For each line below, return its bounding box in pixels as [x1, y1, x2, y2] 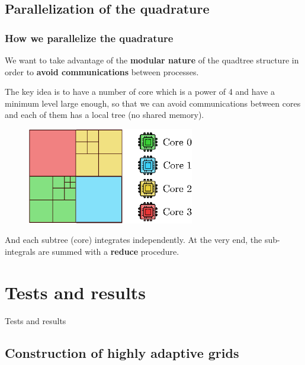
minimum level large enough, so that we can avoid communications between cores [5, 97, 301, 109]
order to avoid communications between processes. [5, 65, 199, 78]
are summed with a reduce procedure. [38, 245, 179, 257]
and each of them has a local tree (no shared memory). [5, 108, 204, 121]
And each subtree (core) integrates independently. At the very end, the [5, 233, 262, 246]
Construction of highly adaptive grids [5, 343, 239, 361]
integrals [5, 245, 36, 257]
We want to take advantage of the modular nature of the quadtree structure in [5, 54, 299, 66]
